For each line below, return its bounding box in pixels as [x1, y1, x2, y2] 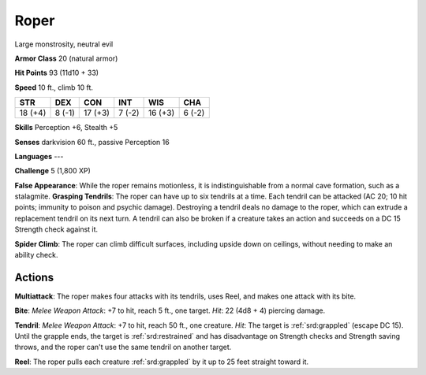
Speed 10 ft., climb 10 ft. [14, 83, 94, 92]
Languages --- [14, 151, 64, 161]
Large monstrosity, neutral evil [14, 39, 114, 49]
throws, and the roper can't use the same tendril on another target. [14, 343, 232, 352]
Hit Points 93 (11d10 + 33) [14, 68, 99, 78]
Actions [14, 270, 54, 284]
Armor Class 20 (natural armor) [14, 54, 118, 63]
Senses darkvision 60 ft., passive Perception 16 [14, 137, 170, 147]
